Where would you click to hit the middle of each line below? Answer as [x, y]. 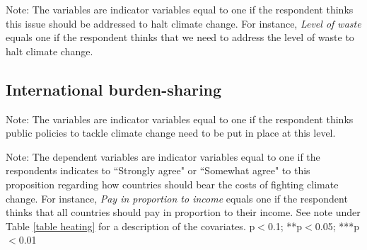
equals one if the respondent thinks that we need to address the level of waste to [180, 37]
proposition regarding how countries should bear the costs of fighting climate [172, 184]
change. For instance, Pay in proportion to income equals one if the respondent [177, 198]
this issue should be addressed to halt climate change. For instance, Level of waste [183, 23]
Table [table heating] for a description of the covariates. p [130, 226]
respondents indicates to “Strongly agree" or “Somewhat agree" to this [158, 170]
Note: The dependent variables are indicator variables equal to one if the [163, 156]
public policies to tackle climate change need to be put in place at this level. [171, 133]
